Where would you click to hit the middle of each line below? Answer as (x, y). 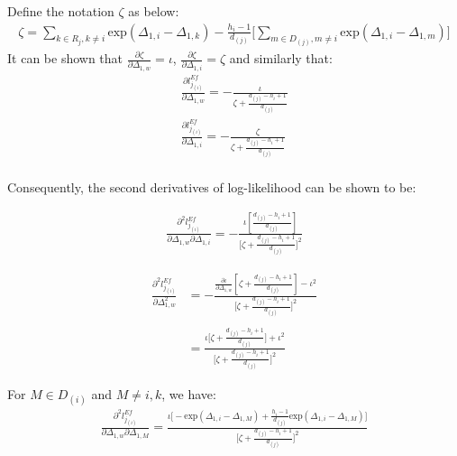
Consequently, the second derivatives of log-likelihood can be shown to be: (212, 186)
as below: (154, 11)
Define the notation (61, 11)
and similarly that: (281, 58)
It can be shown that (65, 58)
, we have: (189, 393)
